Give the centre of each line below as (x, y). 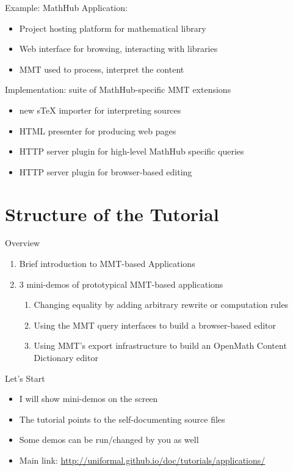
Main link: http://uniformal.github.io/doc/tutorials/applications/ (142, 460)
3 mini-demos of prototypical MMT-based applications (121, 284)
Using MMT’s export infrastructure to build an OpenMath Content (160, 345)
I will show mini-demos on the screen (89, 399)
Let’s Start (25, 378)
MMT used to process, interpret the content (102, 69)
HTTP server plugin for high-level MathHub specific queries (132, 151)
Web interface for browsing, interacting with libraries (118, 49)
